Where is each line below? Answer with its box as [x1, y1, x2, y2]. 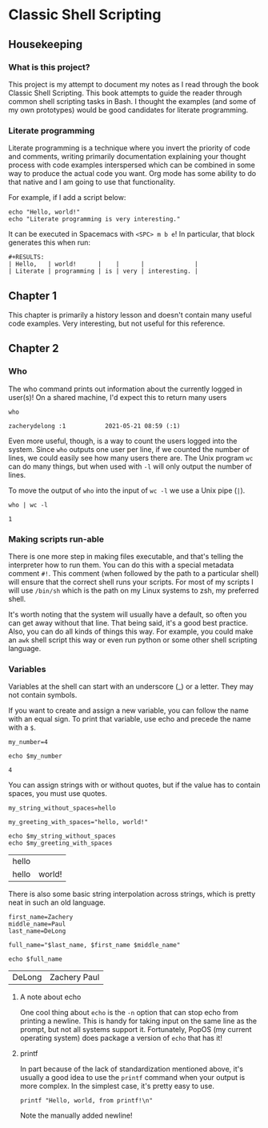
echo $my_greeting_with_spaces [8, 839, 113, 847]
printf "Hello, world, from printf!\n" [19, 1097, 154, 1105]
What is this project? [8, 62, 90, 73]
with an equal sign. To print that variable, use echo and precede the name [8, 714, 251, 724]
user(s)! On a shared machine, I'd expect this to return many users [8, 392, 227, 402]
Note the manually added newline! [19, 1110, 133, 1121]
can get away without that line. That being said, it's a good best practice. [8, 618, 249, 627]
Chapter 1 [8, 289, 58, 302]
